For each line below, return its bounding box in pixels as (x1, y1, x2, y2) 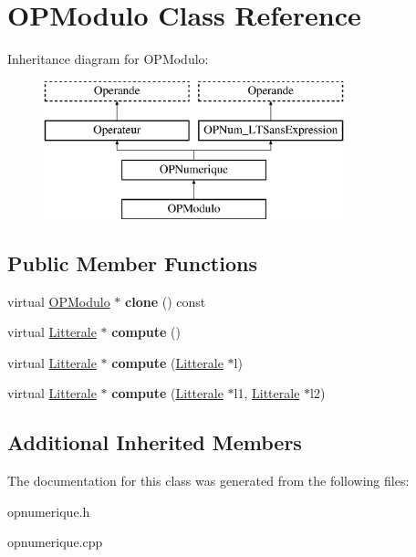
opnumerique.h (7, 501, 90, 520)
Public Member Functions (7, 248, 257, 277)
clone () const (125, 291, 206, 310)
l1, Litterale (234, 384, 300, 403)
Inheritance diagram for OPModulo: (7, 49, 209, 68)
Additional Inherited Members (7, 428, 302, 457)
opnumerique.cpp (7, 532, 103, 552)
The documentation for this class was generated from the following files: (7, 471, 410, 490)
